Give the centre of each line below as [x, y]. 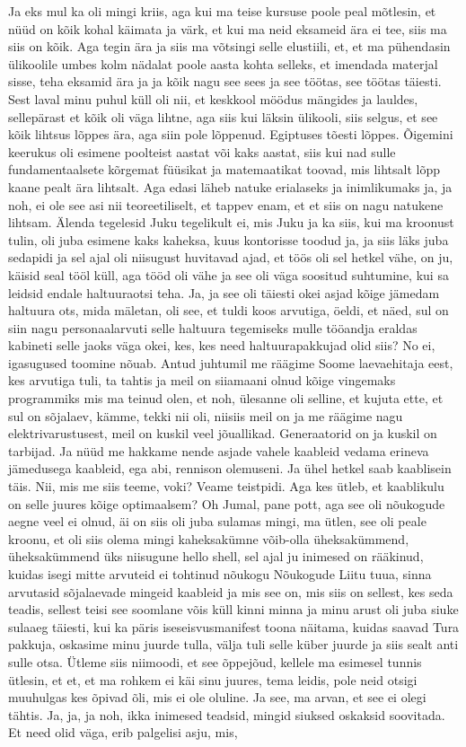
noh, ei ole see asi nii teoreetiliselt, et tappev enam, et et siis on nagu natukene [226, 204]
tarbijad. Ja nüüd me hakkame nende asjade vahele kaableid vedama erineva [219, 450]
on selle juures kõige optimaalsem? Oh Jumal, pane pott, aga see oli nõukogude [227, 503]
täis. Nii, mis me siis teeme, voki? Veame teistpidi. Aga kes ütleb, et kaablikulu [226, 486]
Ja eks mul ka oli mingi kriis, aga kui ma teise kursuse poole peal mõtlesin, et [222, 11]
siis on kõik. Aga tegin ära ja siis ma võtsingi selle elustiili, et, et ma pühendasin [229, 46]
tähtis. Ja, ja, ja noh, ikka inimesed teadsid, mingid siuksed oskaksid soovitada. [227, 714]
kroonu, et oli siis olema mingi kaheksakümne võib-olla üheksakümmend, [209, 538]
